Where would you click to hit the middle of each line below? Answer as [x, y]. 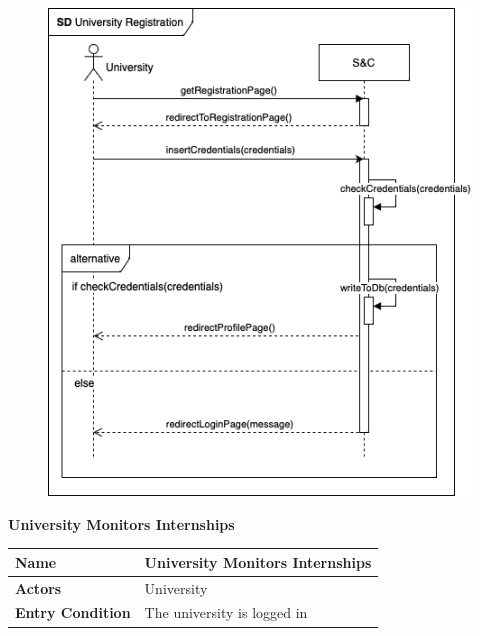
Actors [38, 587]
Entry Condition [73, 612]
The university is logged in [226, 612]
